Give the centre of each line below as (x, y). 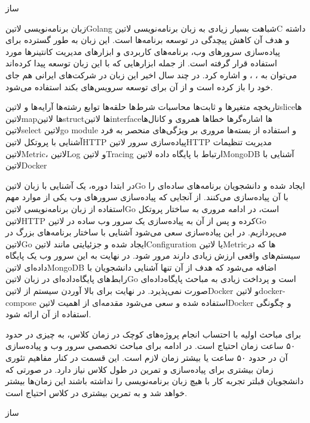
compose (21, 302)
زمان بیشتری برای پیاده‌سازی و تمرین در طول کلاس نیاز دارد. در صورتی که (139, 369)
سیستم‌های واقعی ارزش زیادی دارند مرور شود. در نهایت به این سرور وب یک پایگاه (153, 255)
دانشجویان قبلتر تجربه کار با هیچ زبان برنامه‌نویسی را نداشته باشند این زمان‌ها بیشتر (155, 381)
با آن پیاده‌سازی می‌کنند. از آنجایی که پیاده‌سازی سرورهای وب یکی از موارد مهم (147, 197)
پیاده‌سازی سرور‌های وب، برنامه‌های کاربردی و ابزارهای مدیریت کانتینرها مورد (143, 51)
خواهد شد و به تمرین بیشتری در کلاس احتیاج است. (96, 392)
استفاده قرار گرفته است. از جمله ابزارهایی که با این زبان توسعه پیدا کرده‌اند (141, 63)
